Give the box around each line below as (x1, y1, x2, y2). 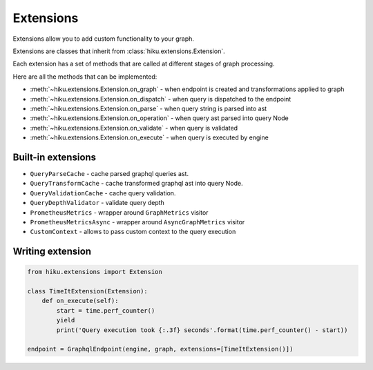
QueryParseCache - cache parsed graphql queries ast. (30, 169, 189, 177)
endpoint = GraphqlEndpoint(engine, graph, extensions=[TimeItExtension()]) (27, 345, 294, 353)
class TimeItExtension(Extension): (27, 287, 148, 295)
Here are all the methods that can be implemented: (12, 72, 157, 81)
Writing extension (12, 246, 92, 257)
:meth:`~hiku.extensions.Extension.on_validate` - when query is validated (30, 124, 238, 132)
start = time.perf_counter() (56, 306, 155, 314)
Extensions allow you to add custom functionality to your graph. (12, 35, 195, 43)
